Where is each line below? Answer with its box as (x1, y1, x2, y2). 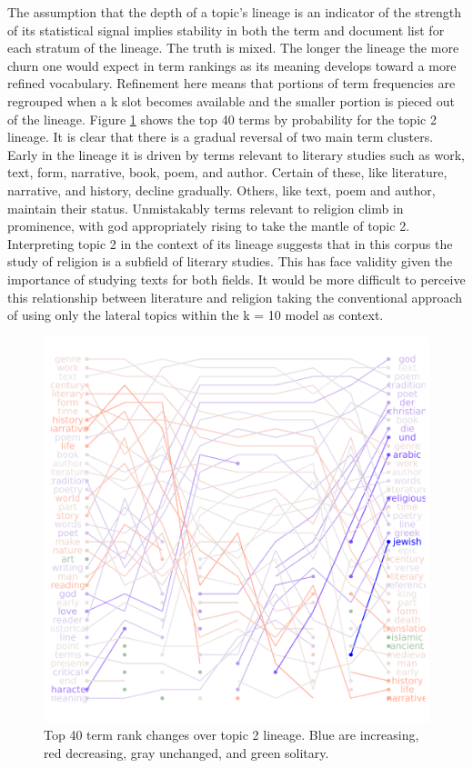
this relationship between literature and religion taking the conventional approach (7, 287, 463, 306)
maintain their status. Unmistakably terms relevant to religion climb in (7, 198, 404, 217)
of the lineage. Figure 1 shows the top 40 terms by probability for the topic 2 (7, 109, 437, 128)
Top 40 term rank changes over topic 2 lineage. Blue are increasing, (44, 725, 419, 744)
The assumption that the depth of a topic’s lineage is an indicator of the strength (7, 3, 462, 21)
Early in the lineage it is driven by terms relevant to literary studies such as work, (7, 145, 465, 164)
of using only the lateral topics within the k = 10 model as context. (7, 305, 384, 324)
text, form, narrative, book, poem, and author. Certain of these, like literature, (7, 163, 448, 182)
